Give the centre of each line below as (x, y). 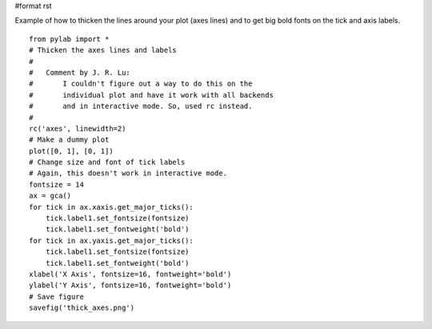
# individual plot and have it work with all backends (151, 95)
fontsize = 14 (56, 185)
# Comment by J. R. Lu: (80, 72)
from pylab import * (69, 39)
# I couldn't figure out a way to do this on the (141, 84)
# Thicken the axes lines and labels (103, 50)
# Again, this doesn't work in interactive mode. (128, 173)
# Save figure (56, 297)
